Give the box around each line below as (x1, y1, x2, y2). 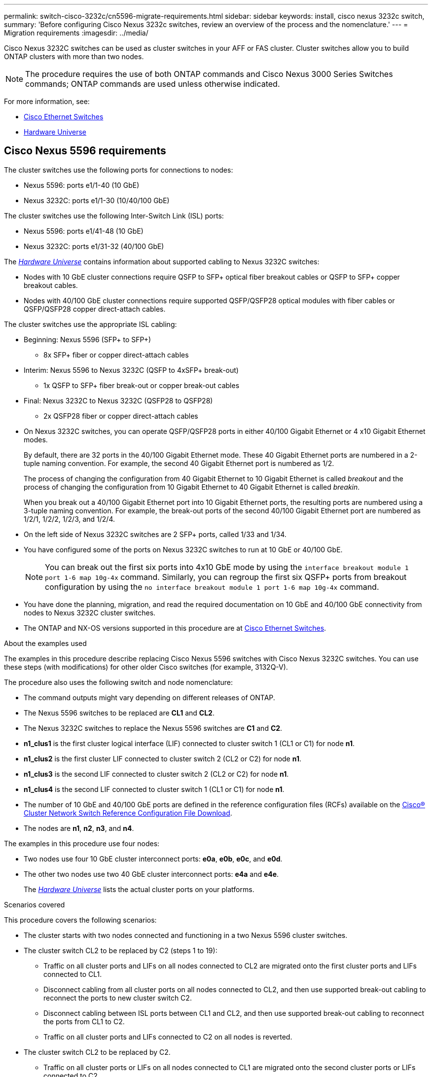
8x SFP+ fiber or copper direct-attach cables (43, 350, 189, 359)
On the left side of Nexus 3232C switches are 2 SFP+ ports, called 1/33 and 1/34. (24, 530, 287, 538)
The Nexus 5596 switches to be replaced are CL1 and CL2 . (24, 708, 215, 717)
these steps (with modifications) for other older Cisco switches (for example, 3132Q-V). (4, 662, 288, 671)
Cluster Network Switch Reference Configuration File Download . (24, 808, 232, 817)
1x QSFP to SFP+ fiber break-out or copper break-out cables (43, 381, 240, 390)
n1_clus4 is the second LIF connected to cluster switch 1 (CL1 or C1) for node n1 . (24, 785, 285, 793)
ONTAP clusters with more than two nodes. (4, 52, 144, 61)
